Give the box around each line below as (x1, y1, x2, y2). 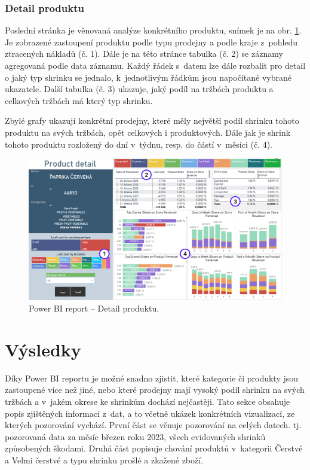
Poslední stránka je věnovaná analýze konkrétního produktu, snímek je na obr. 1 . (5, 24, 302, 36)
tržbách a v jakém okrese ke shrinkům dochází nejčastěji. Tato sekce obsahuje (5, 395, 290, 408)
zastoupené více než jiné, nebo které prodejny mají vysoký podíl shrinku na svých (5, 383, 305, 396)
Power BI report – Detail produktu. (29, 302, 159, 315)
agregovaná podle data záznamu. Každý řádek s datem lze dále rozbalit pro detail (5, 59, 306, 71)
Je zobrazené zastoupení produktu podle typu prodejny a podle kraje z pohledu (5, 35, 298, 48)
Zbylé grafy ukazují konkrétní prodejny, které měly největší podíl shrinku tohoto (5, 114, 299, 127)
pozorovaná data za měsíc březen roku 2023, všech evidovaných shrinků (5, 430, 266, 442)
